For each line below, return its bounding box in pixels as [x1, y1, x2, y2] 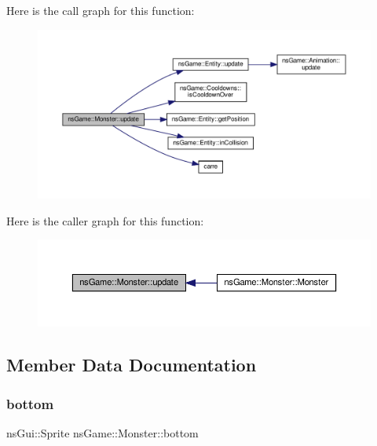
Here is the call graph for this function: [6, 2, 195, 18]
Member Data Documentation [6, 353, 257, 377]
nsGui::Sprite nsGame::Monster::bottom [6, 425, 199, 441]
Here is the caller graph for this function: [6, 212, 204, 228]
